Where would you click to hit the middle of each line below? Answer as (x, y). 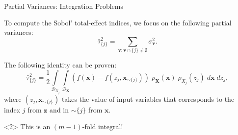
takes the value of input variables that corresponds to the (148, 99)
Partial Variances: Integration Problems (64, 6)
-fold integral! (103, 126)
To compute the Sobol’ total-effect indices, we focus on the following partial (118, 22)
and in (59, 110)
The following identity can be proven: (60, 65)
